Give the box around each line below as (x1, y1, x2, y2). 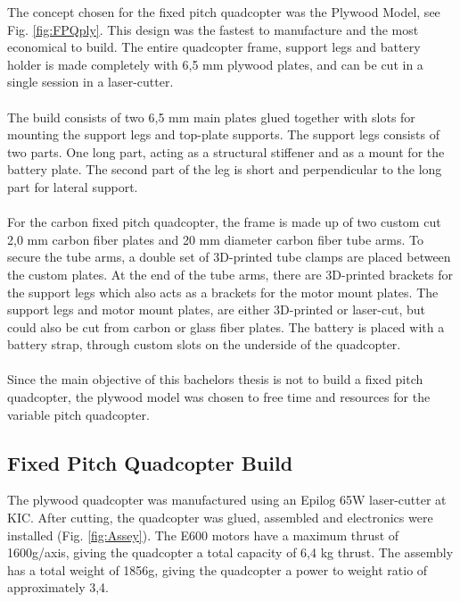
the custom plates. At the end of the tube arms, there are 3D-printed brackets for (7, 264, 454, 283)
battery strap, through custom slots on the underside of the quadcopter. (7, 335, 401, 354)
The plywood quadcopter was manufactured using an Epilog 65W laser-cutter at (7, 490, 447, 509)
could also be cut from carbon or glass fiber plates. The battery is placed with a (7, 317, 445, 336)
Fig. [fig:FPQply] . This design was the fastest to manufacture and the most (7, 20, 419, 38)
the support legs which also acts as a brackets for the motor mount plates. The (7, 282, 439, 301)
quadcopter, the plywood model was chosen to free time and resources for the (7, 388, 431, 406)
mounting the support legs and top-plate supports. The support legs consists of (7, 125, 440, 144)
